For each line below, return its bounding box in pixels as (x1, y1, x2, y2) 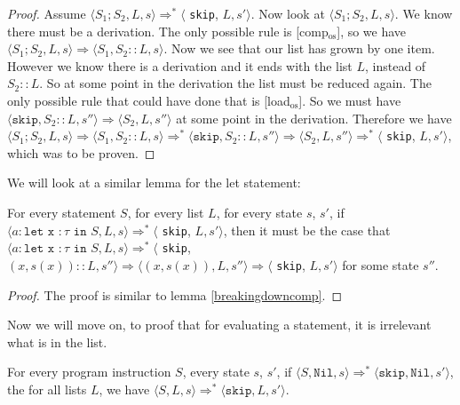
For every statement (7, 203, 116, 222)
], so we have (337, 21, 407, 40)
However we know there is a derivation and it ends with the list (7, 56, 353, 75)
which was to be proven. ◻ (7, 143, 155, 162)
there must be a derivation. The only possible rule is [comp (7, 21, 329, 40)
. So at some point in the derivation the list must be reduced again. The (39, 74, 432, 92)
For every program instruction (7, 362, 171, 381)
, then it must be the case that (223, 220, 391, 239)
